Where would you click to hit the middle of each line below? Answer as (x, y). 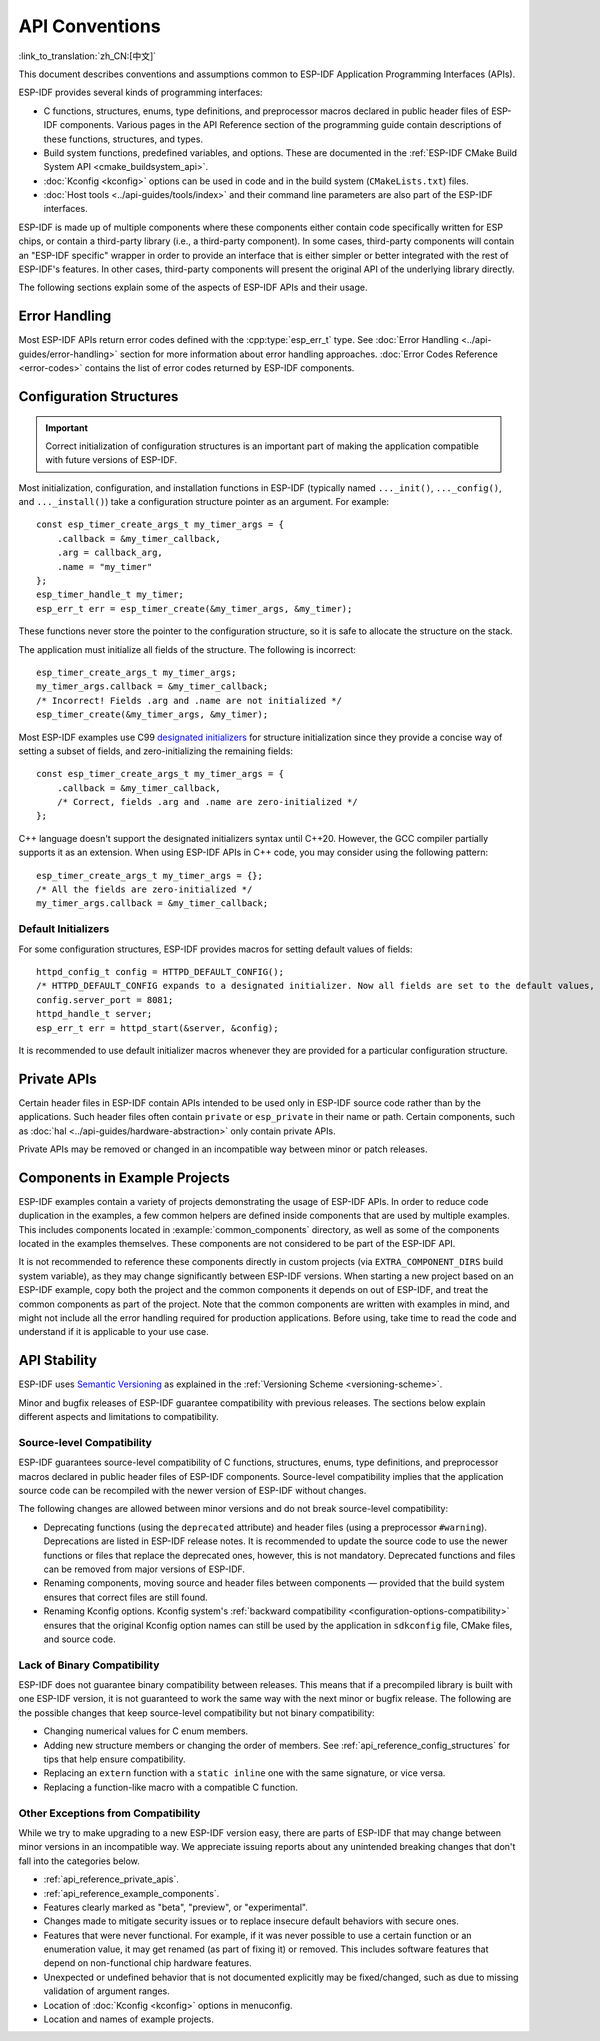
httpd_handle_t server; (94, 1014)
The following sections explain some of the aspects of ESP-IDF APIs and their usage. (193, 287)
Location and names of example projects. (129, 2019)
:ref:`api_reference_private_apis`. (111, 1879)
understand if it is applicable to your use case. (113, 1332)
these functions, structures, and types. (123, 139)
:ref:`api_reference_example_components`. (131, 1893)
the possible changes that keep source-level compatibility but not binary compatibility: (196, 1712)
